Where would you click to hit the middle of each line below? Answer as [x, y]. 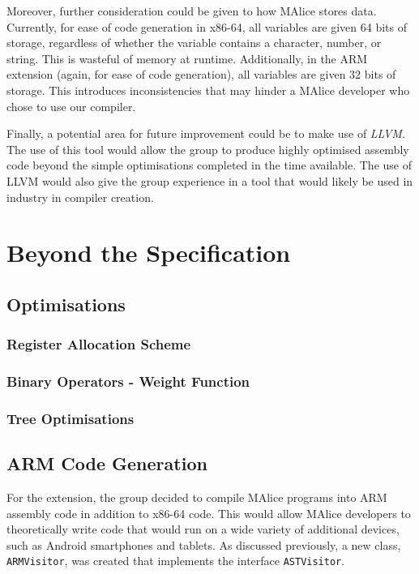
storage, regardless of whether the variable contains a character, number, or [194, 43]
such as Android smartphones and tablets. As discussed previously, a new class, [204, 544]
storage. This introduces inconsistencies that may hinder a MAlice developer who [208, 90]
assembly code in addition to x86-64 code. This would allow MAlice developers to [209, 513]
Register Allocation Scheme [99, 344]
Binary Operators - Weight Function [128, 381]
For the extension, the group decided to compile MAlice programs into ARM [197, 497]
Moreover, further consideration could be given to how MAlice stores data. [192, 11]
